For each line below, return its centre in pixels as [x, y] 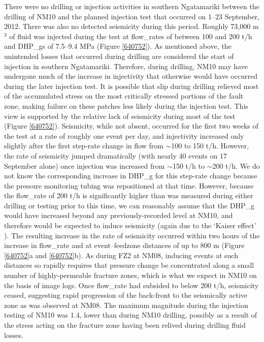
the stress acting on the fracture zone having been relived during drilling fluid [125, 325]
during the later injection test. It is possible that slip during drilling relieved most [131, 86]
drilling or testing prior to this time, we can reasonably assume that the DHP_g [129, 205]
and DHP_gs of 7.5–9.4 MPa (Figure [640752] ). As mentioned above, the [118, 46]
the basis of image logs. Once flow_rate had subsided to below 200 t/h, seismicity [131, 285]
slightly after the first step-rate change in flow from [84, 146]
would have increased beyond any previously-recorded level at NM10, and [119, 215]
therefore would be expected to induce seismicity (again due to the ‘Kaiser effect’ [130, 225]
